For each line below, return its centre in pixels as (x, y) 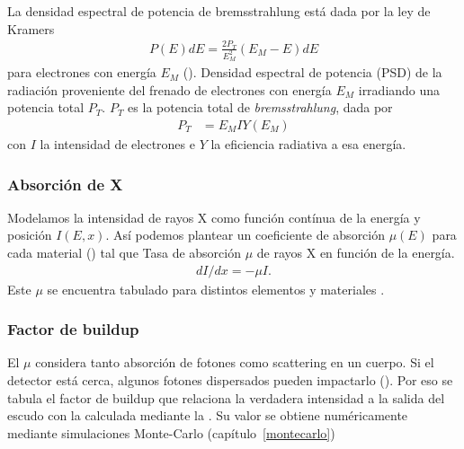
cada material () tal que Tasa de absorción (124, 253)
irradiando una (399, 89)
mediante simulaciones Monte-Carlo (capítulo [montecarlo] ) (171, 432)
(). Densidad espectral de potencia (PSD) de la (312, 72)
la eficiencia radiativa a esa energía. (308, 144)
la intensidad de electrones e (117, 144)
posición (30, 235)
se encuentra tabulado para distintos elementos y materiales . (216, 289)
